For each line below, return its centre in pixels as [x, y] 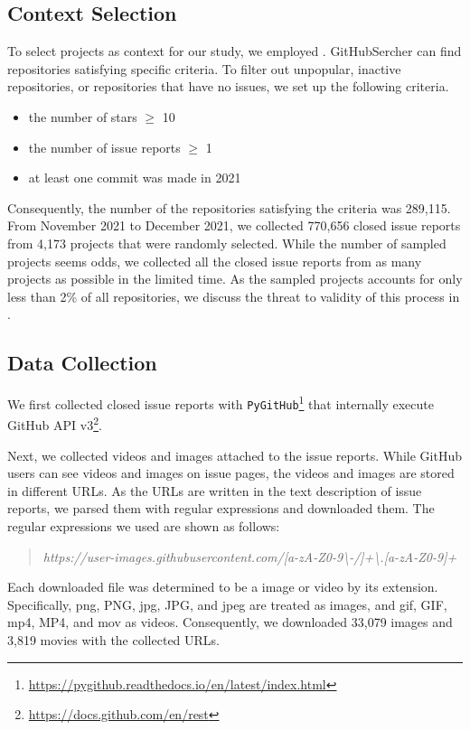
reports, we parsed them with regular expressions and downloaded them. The [221, 508]
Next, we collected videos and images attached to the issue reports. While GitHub [235, 455]
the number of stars [83, 116]
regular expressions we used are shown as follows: [144, 526]
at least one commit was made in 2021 [135, 178]
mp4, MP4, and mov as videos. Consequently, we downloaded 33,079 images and [230, 622]
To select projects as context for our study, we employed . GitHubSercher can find [235, 51]
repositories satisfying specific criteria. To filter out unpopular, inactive [204, 68]
